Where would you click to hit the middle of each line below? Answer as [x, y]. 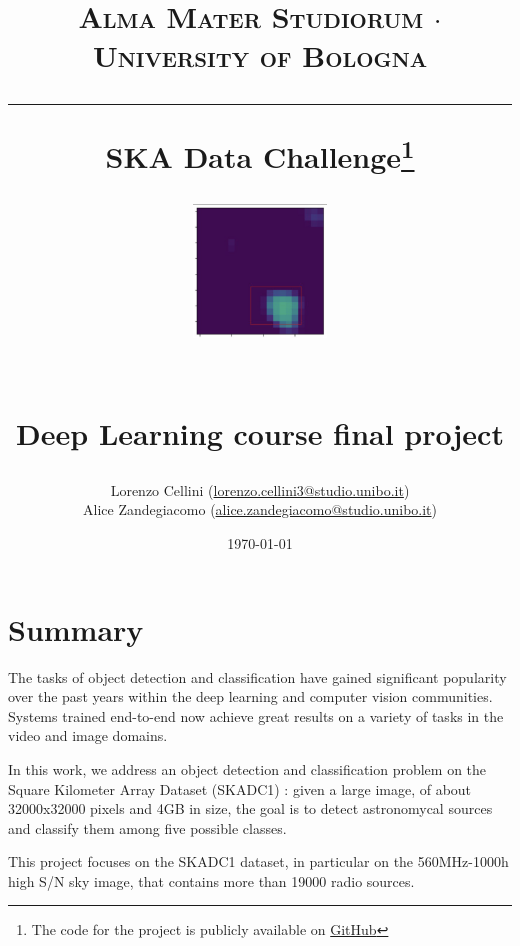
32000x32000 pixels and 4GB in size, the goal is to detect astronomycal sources [250, 808]
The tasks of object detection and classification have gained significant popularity [257, 676]
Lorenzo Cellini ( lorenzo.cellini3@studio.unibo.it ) [260, 489]
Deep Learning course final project [260, 432]
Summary [76, 628]
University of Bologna [260, 55]
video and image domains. [88, 735]
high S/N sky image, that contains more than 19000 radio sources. [211, 880]
